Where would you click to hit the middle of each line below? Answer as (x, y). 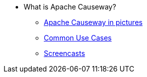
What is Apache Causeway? (70, 7)
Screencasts (64, 53)
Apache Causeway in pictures (93, 22)
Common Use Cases (78, 38)
